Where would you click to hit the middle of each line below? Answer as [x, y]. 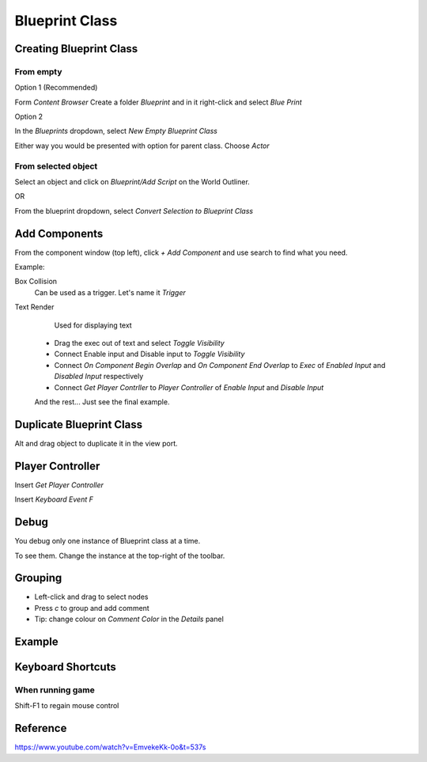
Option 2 [29, 117]
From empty [38, 71]
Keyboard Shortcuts [65, 667]
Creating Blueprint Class [76, 49]
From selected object [56, 166]
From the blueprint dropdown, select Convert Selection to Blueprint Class [134, 210]
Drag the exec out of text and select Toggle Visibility [139, 343]
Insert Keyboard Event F [54, 499]
